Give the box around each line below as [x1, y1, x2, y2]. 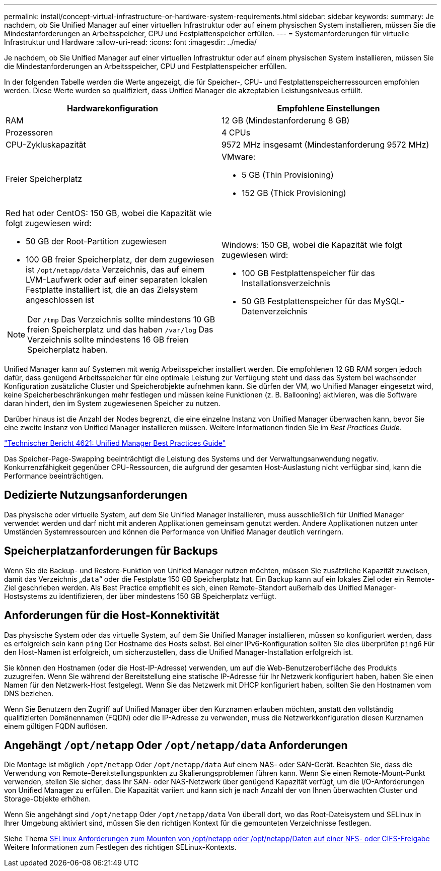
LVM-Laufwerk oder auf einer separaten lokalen [26, 275, 207, 285]
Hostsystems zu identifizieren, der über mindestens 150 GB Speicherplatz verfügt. [4, 591, 276, 600]
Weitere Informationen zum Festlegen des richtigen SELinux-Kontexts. [4, 843, 237, 852]
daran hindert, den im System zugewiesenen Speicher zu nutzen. [4, 399, 220, 408]
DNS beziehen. [4, 689, 54, 698]
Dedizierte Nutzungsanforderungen [4, 489, 188, 502]
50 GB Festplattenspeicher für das [242, 296, 372, 306]
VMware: [222, 152, 256, 162]
